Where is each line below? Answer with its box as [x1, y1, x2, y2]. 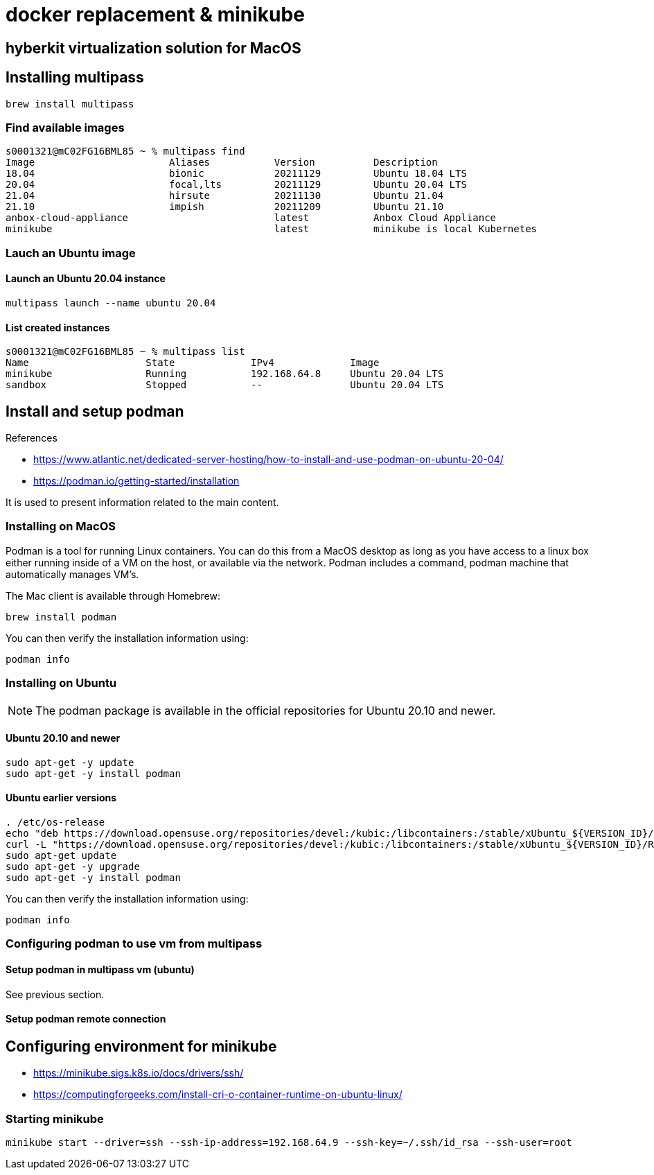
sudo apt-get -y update [6, 756, 134, 768]
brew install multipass [6, 98, 134, 110]
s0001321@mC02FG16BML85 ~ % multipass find [6, 146, 245, 157]
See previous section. [6, 988, 105, 1000]
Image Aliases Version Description [6, 157, 438, 168]
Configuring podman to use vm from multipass [6, 937, 263, 951]
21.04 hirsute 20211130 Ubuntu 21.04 [6, 190, 444, 202]
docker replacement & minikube [6, 3, 305, 26]
